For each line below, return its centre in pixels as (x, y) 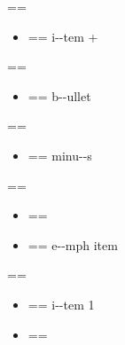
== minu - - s (60, 155)
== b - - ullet (59, 95)
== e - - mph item (73, 244)
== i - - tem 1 (61, 304)
